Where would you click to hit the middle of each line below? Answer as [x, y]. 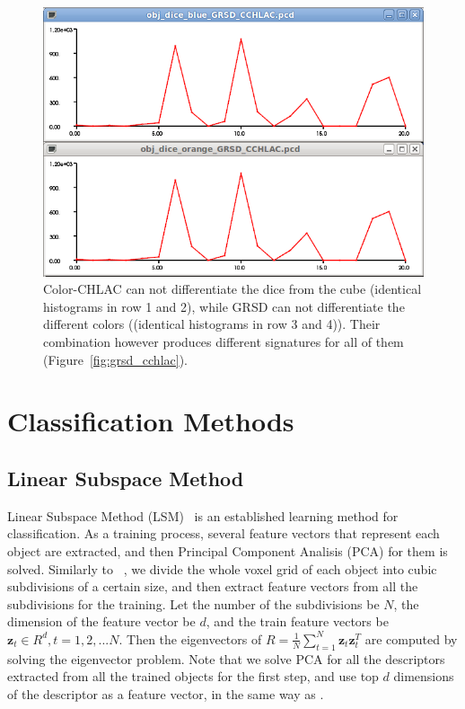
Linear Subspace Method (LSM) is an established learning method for [203, 515]
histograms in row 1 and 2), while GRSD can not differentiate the [224, 306]
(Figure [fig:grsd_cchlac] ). [115, 359]
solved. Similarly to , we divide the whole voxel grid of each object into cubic [222, 568]
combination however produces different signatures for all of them [224, 342]
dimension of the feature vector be [101, 621]
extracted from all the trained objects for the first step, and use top [193, 676]
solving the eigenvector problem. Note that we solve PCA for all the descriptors [226, 658]
